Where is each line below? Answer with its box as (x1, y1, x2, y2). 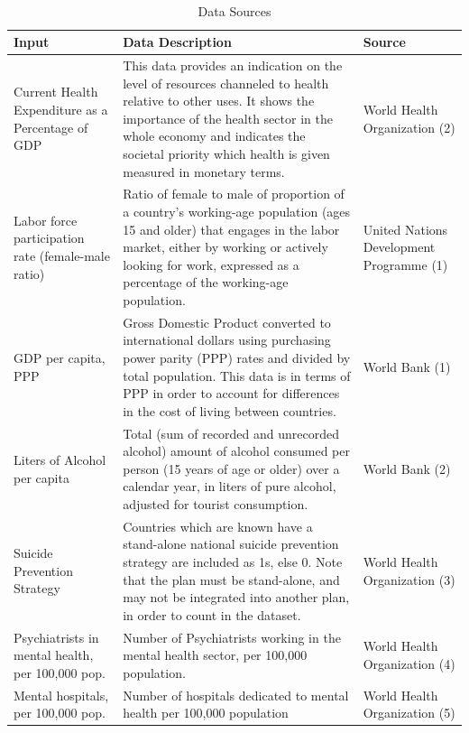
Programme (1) (363, 255, 448, 274)
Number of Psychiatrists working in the (123, 627, 341, 646)
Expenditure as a (14, 100, 108, 119)
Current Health (14, 82, 98, 101)
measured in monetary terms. (123, 162, 285, 181)
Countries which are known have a (123, 516, 313, 535)
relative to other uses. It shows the (123, 91, 315, 110)
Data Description (123, 32, 232, 51)
